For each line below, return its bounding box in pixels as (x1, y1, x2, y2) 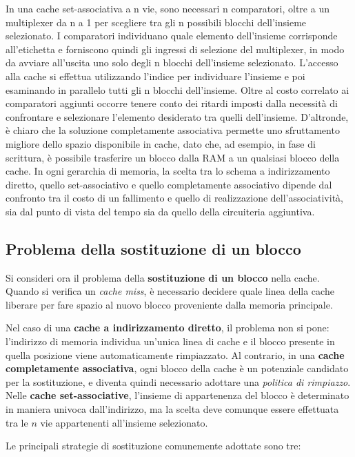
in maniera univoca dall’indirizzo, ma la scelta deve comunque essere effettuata (6, 402, 339, 416)
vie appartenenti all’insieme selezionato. (40, 415, 208, 429)
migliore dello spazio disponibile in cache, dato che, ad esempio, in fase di (6, 136, 316, 150)
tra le (6, 415, 28, 429)
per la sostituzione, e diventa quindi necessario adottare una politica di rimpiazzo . (6, 374, 351, 389)
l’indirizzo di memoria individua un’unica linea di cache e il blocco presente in (6, 334, 335, 349)
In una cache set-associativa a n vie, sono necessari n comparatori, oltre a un (6, 1, 329, 15)
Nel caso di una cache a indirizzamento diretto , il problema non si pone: (6, 320, 329, 335)
